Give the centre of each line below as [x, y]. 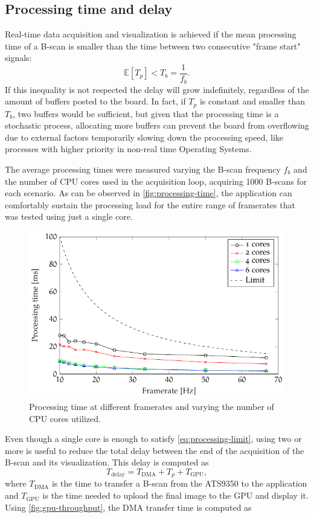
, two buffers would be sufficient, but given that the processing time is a [146, 113]
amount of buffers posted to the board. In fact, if [95, 101]
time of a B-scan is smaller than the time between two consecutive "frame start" [153, 46]
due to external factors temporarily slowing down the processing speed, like [144, 137]
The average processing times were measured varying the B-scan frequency [143, 169]
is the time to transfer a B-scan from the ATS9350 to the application [179, 483]
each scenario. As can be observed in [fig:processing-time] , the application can [149, 193]
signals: [18, 58]
